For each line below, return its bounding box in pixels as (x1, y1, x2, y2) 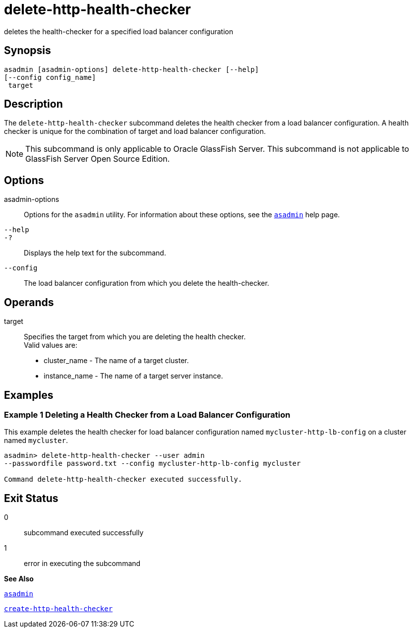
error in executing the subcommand (24, 559, 141, 568)
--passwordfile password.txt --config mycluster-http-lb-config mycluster (4, 459, 301, 468)
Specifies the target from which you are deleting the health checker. (24, 332, 246, 341)
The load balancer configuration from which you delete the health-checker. (24, 279, 269, 288)
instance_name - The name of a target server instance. (44, 372, 223, 380)
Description (4, 98, 63, 111)
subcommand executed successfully (24, 528, 144, 537)
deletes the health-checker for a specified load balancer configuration (4, 27, 234, 36)
